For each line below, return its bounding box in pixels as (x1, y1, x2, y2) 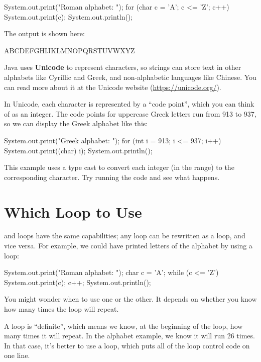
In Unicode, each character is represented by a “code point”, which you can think (4, 99, 254, 109)
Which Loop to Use (4, 201, 142, 222)
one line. (4, 350, 30, 360)
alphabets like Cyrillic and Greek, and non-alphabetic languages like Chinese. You (4, 71, 256, 82)
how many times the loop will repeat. (4, 304, 119, 314)
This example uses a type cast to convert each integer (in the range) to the (4, 162, 234, 172)
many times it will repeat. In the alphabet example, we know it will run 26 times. (4, 330, 255, 341)
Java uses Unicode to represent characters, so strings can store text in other (4, 62, 241, 72)
